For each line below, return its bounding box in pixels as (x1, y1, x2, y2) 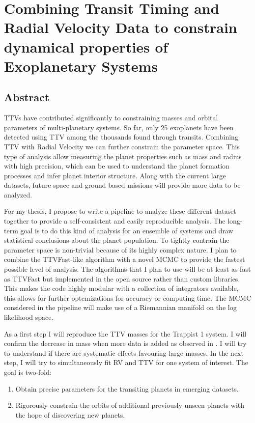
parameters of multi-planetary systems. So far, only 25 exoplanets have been (4, 122, 234, 132)
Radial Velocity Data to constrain (4, 17, 237, 37)
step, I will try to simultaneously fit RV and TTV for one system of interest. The (4, 357, 248, 367)
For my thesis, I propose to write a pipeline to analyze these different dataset (4, 206, 236, 216)
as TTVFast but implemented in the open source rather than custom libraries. (4, 273, 240, 283)
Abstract (4, 89, 50, 105)
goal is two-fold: (4, 367, 52, 377)
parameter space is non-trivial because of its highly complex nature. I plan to (4, 244, 237, 254)
